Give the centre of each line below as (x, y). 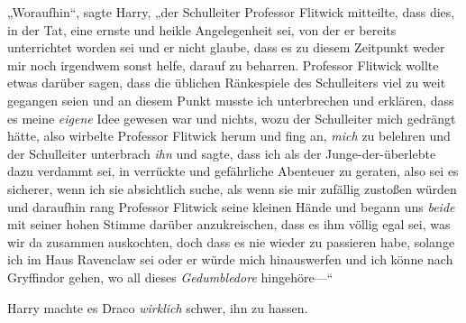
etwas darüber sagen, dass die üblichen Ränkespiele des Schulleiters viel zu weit (227, 83)
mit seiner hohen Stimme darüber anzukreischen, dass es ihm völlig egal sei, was (229, 224)
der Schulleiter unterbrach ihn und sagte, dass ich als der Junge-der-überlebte (222, 153)
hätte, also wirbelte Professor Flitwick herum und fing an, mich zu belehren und (229, 136)
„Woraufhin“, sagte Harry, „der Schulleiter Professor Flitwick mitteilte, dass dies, (231, 12)
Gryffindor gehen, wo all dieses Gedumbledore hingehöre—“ (170, 277)
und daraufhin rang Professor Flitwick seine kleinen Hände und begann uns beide (231, 206)
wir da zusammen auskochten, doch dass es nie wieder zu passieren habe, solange (231, 241)
